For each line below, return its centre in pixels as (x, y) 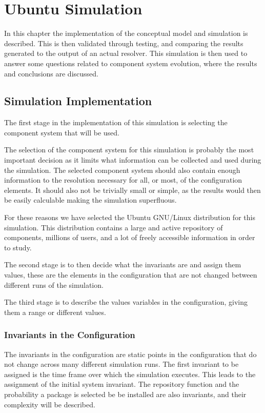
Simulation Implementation (78, 101)
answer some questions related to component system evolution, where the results (131, 63)
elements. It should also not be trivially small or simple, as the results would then (132, 190)
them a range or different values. (55, 312)
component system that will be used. (62, 132)
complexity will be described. (50, 404)
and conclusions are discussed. (51, 73)
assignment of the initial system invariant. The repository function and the (122, 384)
